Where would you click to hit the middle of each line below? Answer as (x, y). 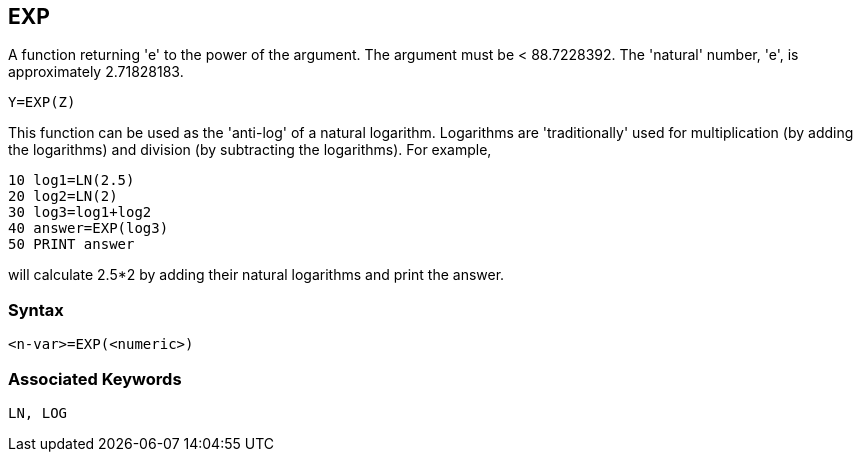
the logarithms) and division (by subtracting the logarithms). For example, (250, 150)
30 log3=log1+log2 (80, 212)
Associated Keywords (95, 378)
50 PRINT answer (71, 244)
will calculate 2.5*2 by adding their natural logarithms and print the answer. (256, 275)
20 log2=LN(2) (63, 196)
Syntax (36, 309)
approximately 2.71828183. (96, 72)
